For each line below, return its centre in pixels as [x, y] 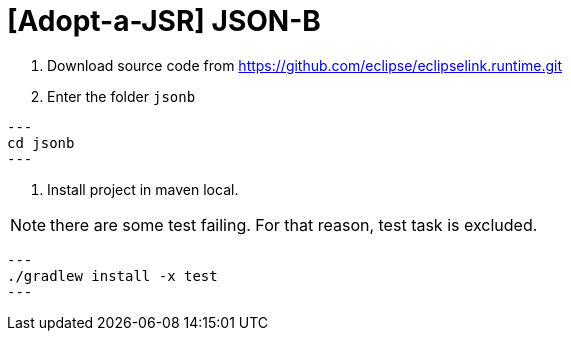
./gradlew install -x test [112, 275]
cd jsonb [41, 142]
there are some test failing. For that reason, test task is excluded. [294, 224]
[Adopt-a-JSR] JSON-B [164, 21]
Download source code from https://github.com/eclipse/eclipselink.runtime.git [305, 65]
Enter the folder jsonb [121, 96]
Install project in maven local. [143, 189]
